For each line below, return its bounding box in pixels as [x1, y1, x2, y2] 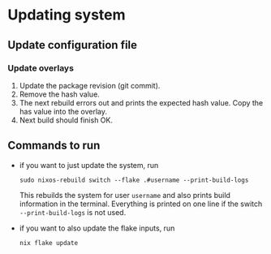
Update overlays [7, 62, 75, 74]
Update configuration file [7, 38, 138, 52]
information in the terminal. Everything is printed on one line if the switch [19, 199, 263, 209]
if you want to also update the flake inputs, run [19, 223, 175, 233]
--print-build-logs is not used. [19, 207, 127, 217]
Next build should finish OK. [19, 115, 113, 125]
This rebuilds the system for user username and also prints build [19, 190, 230, 200]
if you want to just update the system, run [19, 160, 159, 170]
